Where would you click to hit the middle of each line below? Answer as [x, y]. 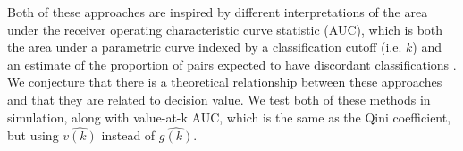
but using [33, 135]
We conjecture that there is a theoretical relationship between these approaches [225, 82]
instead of [128, 135]
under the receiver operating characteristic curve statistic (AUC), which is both [225, 29]
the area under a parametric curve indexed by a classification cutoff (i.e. [205, 47]
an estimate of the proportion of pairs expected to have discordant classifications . [232, 64]
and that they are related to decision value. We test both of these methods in [219, 99]
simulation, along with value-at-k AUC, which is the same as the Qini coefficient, [229, 117]
